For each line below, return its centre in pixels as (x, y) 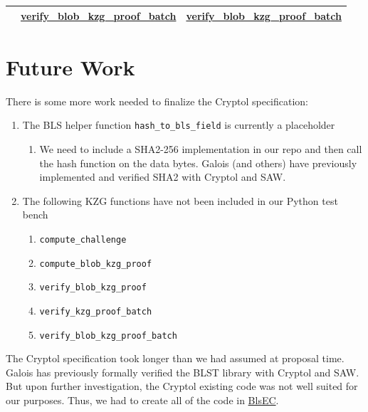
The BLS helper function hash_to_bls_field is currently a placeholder (179, 125)
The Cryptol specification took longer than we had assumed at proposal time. (175, 358)
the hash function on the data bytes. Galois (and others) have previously (198, 163)
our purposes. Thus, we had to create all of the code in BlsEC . (142, 400)
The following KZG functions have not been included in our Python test (180, 200)
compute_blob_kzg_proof (96, 264)
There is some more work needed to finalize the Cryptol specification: (157, 101)
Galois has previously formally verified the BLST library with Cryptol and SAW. (183, 372)
